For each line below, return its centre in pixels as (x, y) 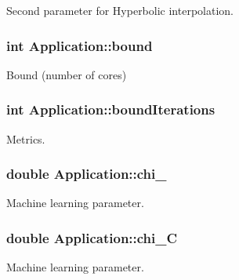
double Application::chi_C (92, 237)
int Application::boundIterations (111, 109)
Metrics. (26, 138)
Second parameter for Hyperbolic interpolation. (120, 10)
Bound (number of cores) (67, 74)
